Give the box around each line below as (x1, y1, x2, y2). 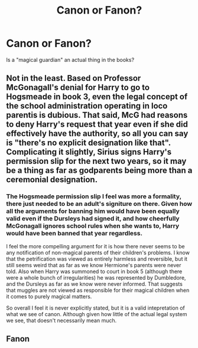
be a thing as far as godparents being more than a (6, 166, 193, 176)
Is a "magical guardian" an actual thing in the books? (6, 56, 135, 63)
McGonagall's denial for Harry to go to (6, 83, 150, 93)
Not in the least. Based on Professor (6, 73, 141, 83)
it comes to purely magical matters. (6, 293, 92, 300)
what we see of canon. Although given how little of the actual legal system (6, 310, 187, 317)
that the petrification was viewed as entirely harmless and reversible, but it (6, 255, 188, 262)
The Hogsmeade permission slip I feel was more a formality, (6, 192, 181, 201)
